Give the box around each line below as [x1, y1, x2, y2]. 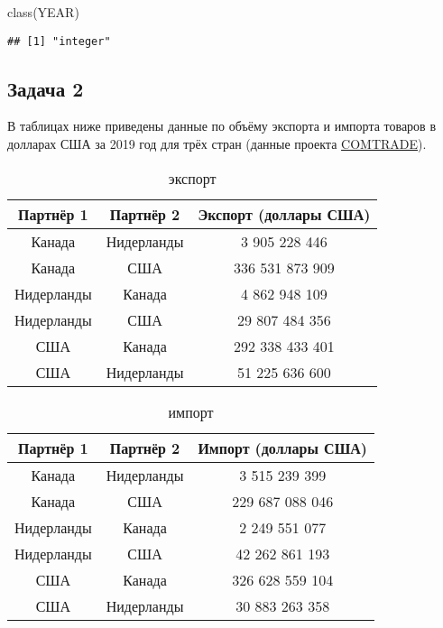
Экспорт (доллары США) [198, 203, 371, 225]
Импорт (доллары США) [198, 437, 367, 458]
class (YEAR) [7, 3, 79, 21]
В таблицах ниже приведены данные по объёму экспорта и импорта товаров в [7, 116, 437, 135]
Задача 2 [7, 74, 84, 102]
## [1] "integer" [7, 34, 111, 48]
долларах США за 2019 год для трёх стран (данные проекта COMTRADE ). [7, 134, 427, 153]
